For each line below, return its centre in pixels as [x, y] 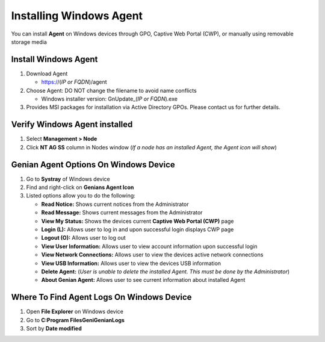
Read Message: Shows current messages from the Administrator [122, 213]
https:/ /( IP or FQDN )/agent [74, 82]
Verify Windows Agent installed [72, 124]
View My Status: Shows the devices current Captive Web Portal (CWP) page [138, 221]
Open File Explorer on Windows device [75, 312]
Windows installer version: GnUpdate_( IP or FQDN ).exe [109, 99]
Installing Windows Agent [77, 16]
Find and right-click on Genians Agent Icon [80, 187]
